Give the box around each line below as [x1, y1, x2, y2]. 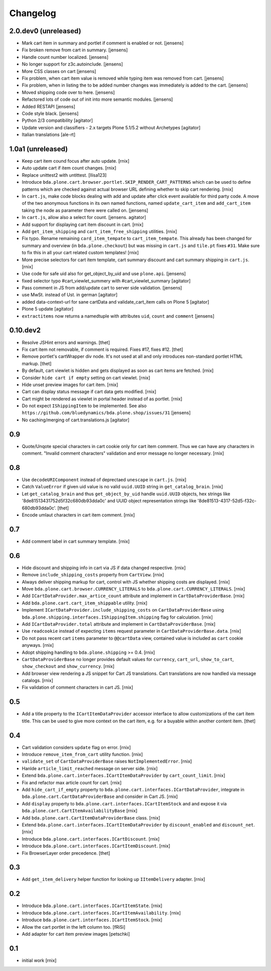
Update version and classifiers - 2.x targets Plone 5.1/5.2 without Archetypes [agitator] [22, 124, 201, 130]
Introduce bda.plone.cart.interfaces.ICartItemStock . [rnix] [22, 917, 163, 923]
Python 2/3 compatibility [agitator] [22, 117, 93, 123]
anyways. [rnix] [22, 642, 54, 648]
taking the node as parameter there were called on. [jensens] [22, 207, 149, 213]
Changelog [9, 8, 56, 19]
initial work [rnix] [22, 957, 57, 963]
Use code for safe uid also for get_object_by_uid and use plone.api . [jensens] [22, 271, 186, 277]
